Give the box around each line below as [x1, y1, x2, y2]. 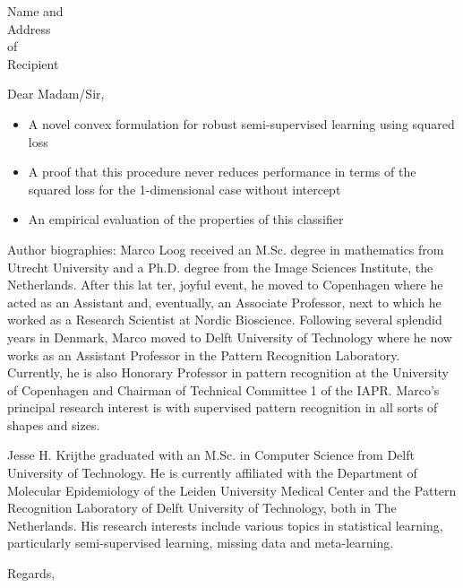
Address [7, 19, 51, 38]
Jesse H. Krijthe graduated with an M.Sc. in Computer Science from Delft [7, 445, 415, 464]
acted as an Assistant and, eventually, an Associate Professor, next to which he [7, 292, 442, 311]
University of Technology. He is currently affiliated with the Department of [7, 463, 417, 482]
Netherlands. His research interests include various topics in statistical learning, [7, 515, 443, 534]
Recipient [7, 54, 59, 73]
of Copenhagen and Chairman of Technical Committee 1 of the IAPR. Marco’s [7, 380, 440, 399]
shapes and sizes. [7, 415, 100, 434]
